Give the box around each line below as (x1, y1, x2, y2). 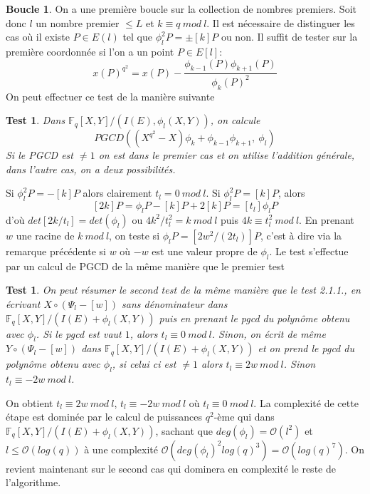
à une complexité (84, 441, 158, 456)
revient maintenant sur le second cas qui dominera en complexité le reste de (6, 460, 336, 475)
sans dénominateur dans (122, 296, 228, 311)
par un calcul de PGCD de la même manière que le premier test (6, 258, 285, 273)
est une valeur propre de (152, 243, 258, 258)
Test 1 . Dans (6, 113, 65, 128)
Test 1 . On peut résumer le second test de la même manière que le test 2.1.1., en (6, 282, 361, 297)
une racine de (16, 227, 75, 242)
